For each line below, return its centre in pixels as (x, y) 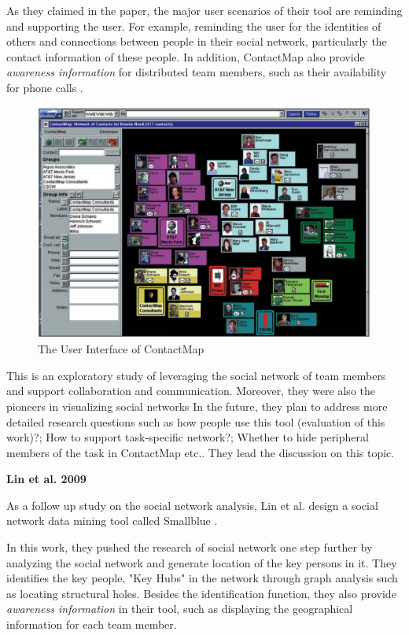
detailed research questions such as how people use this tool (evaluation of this (196, 421)
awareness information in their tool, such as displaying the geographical (180, 609)
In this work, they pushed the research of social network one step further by (190, 547)
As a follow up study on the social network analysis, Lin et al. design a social (192, 505)
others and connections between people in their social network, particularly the (197, 41)
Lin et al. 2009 (46, 479)
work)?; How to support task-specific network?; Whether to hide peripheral (188, 437)
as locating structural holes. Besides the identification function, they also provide (201, 593)
